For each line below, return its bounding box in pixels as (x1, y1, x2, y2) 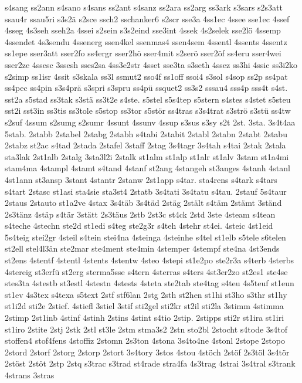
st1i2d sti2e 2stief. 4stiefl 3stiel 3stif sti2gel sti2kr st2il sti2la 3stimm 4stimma (5, 300, 284, 312)
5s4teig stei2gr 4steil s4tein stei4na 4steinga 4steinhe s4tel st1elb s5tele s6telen (5, 231, 286, 243)
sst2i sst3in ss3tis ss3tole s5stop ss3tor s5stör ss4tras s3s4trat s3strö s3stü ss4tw (5, 104, 291, 117)
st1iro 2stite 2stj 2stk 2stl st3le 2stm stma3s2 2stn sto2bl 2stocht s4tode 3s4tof (5, 323, 288, 335)
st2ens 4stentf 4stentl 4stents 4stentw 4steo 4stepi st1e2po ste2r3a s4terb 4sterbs (5, 254, 294, 266)
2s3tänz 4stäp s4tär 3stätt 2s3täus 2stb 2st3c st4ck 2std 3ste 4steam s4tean (5, 208, 276, 220)
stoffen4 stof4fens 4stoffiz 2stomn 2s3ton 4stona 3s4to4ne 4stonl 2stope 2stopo (5, 334, 285, 347)
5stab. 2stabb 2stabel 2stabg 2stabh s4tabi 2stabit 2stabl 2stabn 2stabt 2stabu (5, 127, 287, 140)
